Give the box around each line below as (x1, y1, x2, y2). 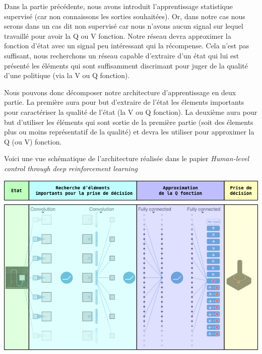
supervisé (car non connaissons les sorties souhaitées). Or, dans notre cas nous (4, 11, 245, 21)
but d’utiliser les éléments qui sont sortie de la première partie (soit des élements (4, 116, 253, 127)
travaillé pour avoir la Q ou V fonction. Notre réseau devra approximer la (4, 30, 231, 41)
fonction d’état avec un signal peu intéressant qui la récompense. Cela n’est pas (4, 40, 249, 51)
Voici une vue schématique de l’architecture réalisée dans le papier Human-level (4, 153, 249, 164)
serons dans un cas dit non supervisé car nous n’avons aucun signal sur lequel (4, 21, 243, 31)
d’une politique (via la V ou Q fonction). (4, 70, 130, 81)
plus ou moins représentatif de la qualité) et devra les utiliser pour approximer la (4, 126, 254, 137)
